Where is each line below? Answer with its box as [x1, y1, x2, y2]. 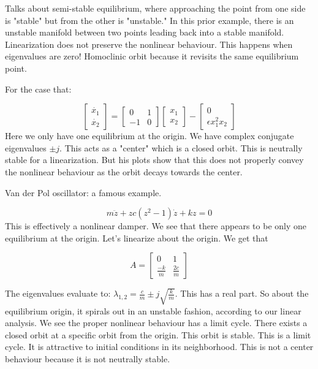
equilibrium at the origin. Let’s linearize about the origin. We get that [5, 231, 268, 244]
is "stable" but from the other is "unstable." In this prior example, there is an [5, 13, 294, 26]
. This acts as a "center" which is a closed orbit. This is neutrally [59, 141, 303, 154]
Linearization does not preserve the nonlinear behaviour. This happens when [5, 37, 293, 50]
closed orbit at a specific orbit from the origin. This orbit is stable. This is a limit [5, 328, 311, 341]
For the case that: [5, 82, 72, 95]
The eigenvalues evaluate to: [5, 287, 111, 300]
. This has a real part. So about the [175, 287, 309, 300]
